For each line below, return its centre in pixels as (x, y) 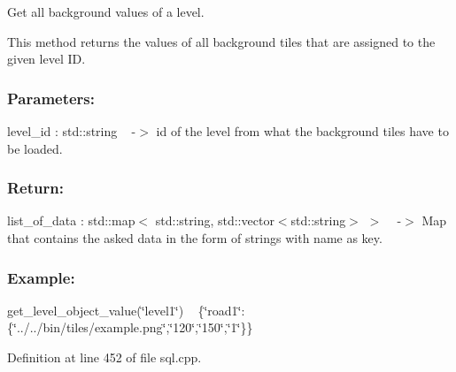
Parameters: (51, 98)
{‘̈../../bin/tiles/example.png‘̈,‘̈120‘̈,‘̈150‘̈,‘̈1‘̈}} (130, 327)
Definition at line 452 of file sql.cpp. (104, 357)
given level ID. (46, 59)
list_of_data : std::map (71, 220)
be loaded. (35, 148)
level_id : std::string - (72, 131)
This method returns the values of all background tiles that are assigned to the (221, 41)
